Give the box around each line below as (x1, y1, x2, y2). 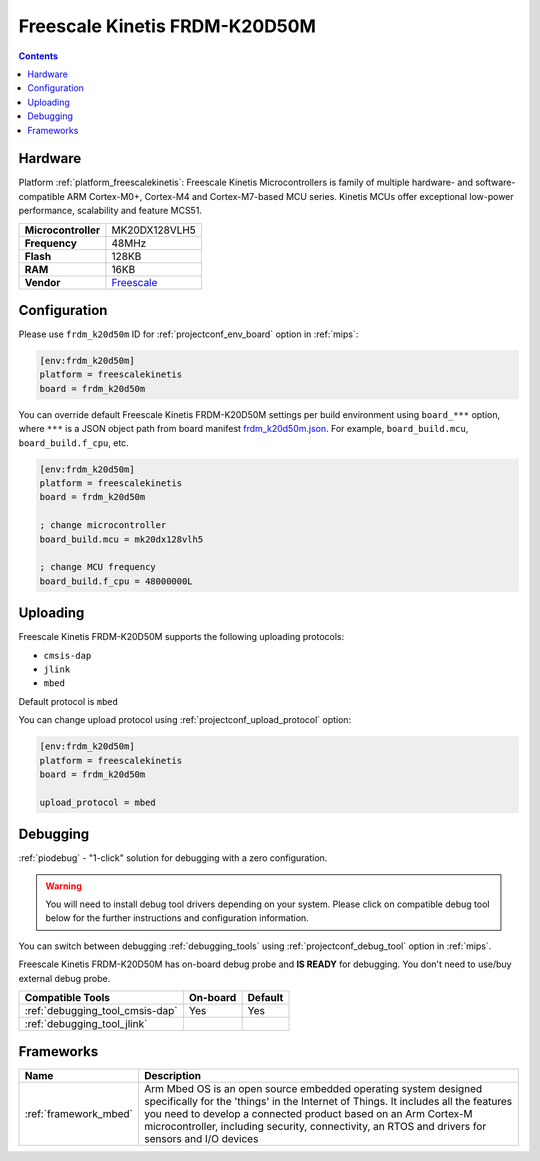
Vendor (24, 275, 61, 289)
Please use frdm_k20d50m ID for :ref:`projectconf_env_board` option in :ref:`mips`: (18, 328, 359, 340)
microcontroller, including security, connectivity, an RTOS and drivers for (143, 1120, 487, 1134)
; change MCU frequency (39, 561, 157, 573)
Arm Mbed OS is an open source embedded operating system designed (143, 1082, 483, 1096)
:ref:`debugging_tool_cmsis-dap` (24, 1003, 179, 1017)
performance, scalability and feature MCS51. (18, 205, 202, 217)
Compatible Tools (24, 990, 110, 1004)
